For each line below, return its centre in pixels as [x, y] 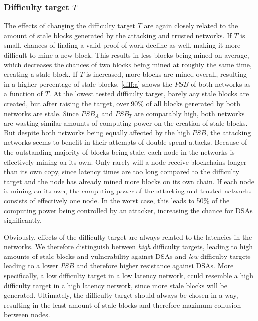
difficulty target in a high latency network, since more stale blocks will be [116, 285]
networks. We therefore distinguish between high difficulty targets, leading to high [129, 246]
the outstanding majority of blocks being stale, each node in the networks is [119, 152]
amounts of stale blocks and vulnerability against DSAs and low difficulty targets [127, 256]
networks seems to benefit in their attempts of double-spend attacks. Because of [126, 142]
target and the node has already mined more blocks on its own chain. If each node [129, 181]
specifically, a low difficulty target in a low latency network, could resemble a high [129, 276]
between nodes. [27, 314]
